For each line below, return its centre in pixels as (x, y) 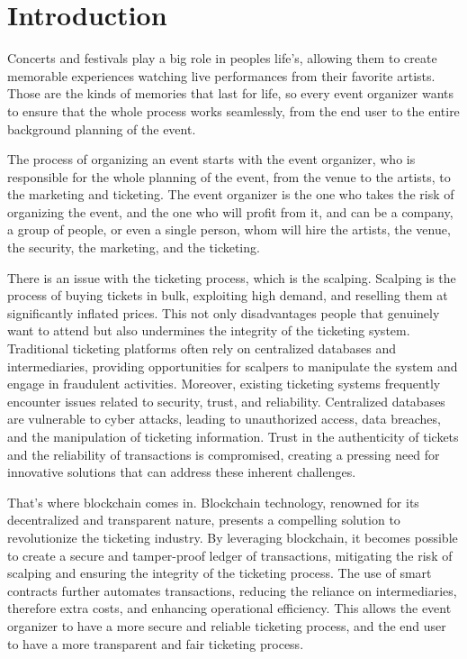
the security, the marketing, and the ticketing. (134, 247)
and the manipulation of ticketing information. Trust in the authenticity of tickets (233, 436)
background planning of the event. (102, 128)
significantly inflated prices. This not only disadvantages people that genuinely (224, 312)
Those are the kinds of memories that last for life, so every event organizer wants (231, 93)
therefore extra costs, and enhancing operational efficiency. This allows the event (229, 608)
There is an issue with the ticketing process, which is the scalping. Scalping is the (232, 277)
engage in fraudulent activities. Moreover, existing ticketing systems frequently (224, 384)
